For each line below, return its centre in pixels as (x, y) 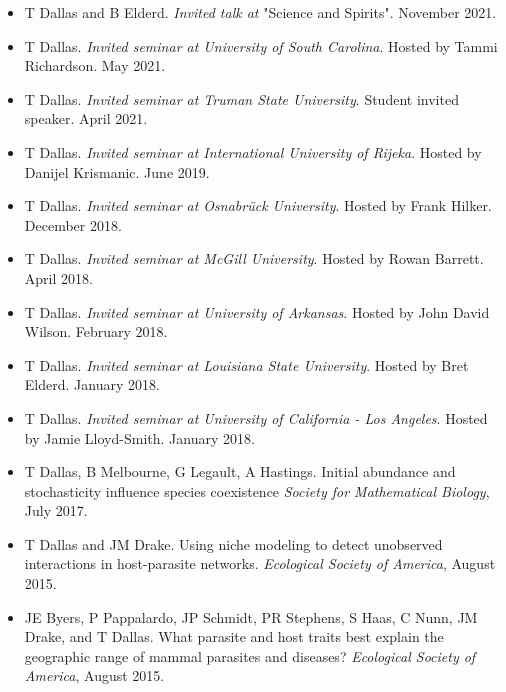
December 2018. (73, 224)
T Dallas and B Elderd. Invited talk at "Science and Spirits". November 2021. (260, 12)
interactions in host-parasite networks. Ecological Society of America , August (260, 563)
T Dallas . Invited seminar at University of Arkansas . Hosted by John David (257, 311)
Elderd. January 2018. (92, 384)
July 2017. (56, 510)
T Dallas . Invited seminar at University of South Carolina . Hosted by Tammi (261, 45)
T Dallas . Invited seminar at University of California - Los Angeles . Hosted (256, 417)
